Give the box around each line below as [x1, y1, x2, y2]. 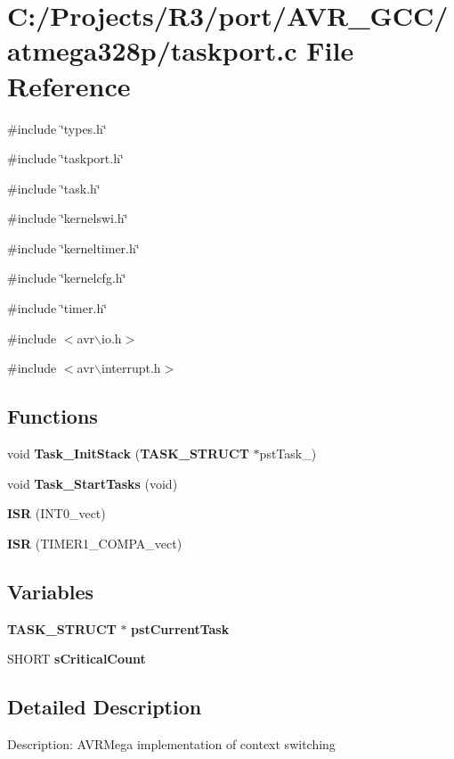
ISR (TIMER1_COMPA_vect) [7, 533, 182, 552]
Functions [7, 402, 98, 430]
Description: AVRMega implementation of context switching [7, 735, 336, 754]
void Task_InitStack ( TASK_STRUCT [7, 444, 249, 463]
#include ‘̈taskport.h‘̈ [7, 149, 124, 168]
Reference [7, 67, 131, 103]
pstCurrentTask [131, 619, 230, 638]
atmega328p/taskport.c [7, 32, 297, 69]
